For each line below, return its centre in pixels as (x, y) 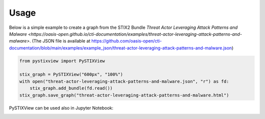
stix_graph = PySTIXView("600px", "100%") (71, 74)
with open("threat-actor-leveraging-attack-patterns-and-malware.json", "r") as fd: (124, 81)
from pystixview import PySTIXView (62, 61)
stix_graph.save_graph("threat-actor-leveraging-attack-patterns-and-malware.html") (124, 95)
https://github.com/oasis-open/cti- (127, 41)
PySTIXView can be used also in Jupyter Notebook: (61, 108)
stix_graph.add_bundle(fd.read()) (71, 88)
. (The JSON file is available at (60, 41)
